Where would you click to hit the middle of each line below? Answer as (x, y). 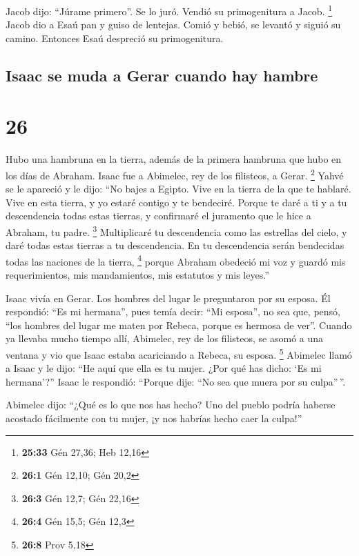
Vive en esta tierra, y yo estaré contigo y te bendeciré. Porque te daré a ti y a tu (176, 202)
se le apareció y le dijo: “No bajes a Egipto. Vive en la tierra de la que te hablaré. (178, 189)
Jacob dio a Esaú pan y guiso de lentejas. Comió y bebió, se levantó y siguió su (173, 24)
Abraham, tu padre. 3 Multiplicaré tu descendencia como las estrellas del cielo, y (176, 230)
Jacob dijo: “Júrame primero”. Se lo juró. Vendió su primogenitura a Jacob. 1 (169, 10)
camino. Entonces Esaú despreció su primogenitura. (115, 38)
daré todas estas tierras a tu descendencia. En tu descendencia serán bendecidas (175, 245)
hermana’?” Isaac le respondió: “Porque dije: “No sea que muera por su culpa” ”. (176, 381)
